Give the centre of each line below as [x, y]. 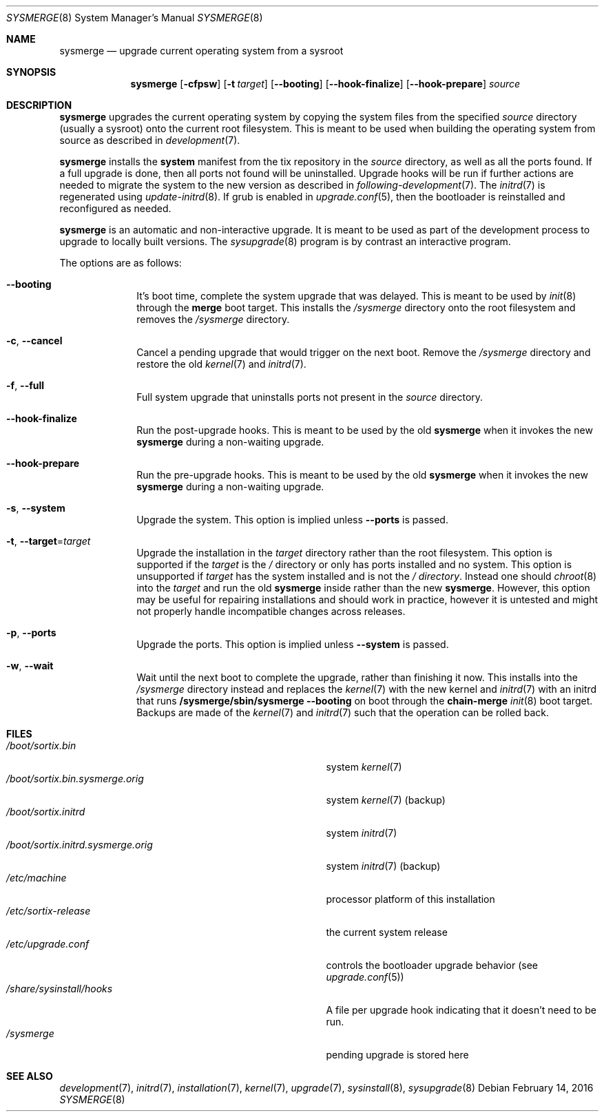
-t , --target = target [49, 541]
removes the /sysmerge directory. [213, 319]
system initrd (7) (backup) [383, 866]
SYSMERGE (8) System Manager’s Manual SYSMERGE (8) [135, 18]
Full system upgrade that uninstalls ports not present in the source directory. [310, 397]
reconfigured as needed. [115, 208]
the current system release [387, 932]
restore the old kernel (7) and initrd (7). [221, 364]
